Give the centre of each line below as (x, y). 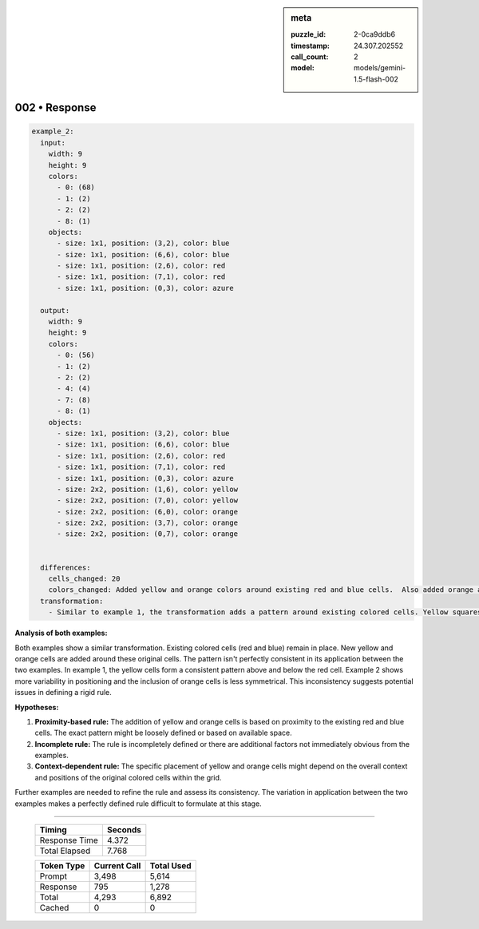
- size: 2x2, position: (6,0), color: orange (148, 512)
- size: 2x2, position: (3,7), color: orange (148, 523)
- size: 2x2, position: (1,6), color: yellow (148, 489)
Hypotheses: (37, 707)
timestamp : (311, 46)
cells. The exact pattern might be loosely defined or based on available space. (164, 733)
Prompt (53, 876)
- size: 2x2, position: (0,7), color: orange (148, 534)
